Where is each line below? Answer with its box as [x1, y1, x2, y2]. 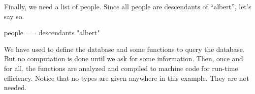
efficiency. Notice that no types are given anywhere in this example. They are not [4, 72, 250, 83]
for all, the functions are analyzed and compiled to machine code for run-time [4, 63, 238, 73]
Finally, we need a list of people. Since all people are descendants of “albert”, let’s [4, 1, 252, 11]
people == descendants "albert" [4, 27, 100, 38]
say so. [4, 11, 24, 21]
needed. [4, 82, 27, 93]
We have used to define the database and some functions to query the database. [4, 44, 245, 54]
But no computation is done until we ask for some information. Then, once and [4, 53, 243, 64]
